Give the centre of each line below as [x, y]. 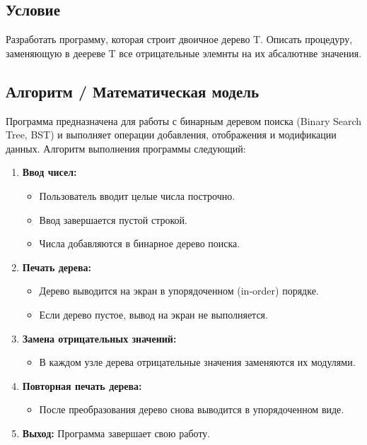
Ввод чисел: [49, 172]
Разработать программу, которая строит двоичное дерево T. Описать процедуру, [179, 39]
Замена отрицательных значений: [99, 338]
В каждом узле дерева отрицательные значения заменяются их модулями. [197, 362]
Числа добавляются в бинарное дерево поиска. [140, 243]
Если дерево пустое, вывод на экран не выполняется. [153, 314]
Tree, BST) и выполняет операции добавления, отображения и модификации [171, 135]
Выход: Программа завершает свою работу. [116, 433]
